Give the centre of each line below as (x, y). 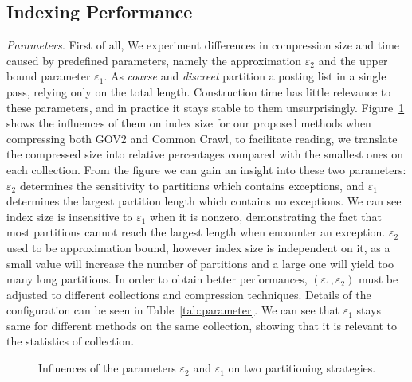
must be (379, 279)
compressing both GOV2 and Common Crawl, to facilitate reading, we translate (202, 138)
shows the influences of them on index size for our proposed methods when (189, 123)
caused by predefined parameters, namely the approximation (154, 60)
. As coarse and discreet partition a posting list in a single (245, 76)
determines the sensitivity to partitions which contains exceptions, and (192, 185)
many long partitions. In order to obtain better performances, (157, 279)
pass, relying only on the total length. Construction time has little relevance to (199, 91)
